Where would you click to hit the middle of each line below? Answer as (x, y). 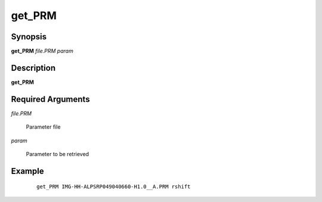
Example (27, 171)
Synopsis (29, 37)
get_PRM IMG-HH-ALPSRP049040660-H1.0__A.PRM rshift (114, 187)
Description (33, 68)
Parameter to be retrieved (58, 154)
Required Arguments (50, 99)
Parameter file (43, 127)
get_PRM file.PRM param (42, 51)
